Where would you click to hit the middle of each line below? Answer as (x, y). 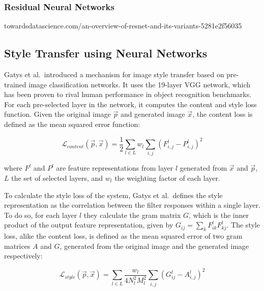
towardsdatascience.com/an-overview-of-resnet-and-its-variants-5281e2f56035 (123, 26)
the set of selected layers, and (57, 177)
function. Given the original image (57, 114)
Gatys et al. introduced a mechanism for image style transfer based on (114, 74)
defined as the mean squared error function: (72, 124)
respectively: (23, 256)
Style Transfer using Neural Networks (106, 53)
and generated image (153, 114)
